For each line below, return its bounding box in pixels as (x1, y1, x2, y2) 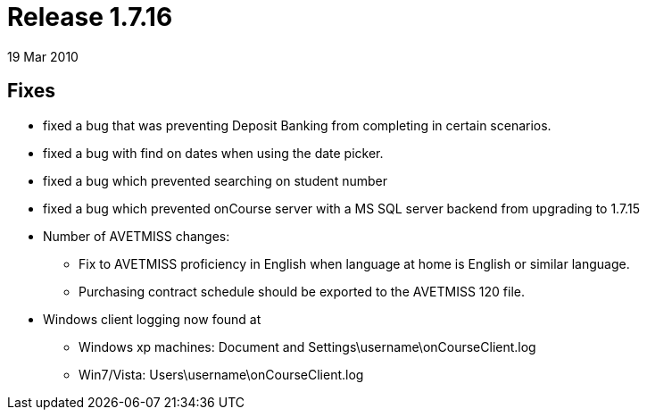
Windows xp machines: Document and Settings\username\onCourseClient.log (79, 338, 536, 354)
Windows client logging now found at (43, 311, 261, 327)
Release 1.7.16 (7, 2, 173, 32)
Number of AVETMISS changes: (43, 228, 230, 244)
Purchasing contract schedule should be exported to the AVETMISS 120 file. (79, 283, 526, 299)
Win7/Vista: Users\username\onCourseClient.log (79, 366, 364, 382)
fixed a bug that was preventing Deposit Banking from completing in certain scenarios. (43, 117, 552, 133)
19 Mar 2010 (7, 48, 79, 64)
